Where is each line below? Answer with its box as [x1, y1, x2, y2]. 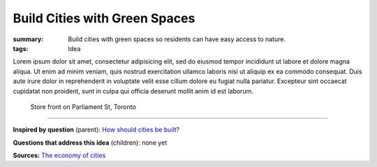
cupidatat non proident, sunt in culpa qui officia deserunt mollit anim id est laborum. [13, 87, 254, 95]
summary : [13, 35, 44, 43]
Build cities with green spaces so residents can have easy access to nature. [68, 35, 286, 43]
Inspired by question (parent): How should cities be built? [13, 126, 180, 134]
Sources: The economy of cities [13, 151, 106, 160]
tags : [13, 44, 29, 52]
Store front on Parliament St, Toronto [30, 102, 136, 111]
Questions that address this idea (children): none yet [13, 138, 168, 147]
